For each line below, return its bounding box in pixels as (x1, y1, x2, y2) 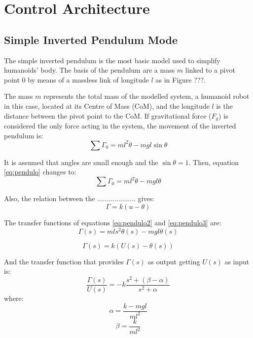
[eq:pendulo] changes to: (4, 167, 76, 177)
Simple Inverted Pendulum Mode (4, 32, 178, 47)
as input (224, 256, 250, 266)
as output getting (147, 256, 200, 266)
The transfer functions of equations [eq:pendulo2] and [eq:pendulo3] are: (4, 217, 221, 227)
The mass (4, 91, 33, 101)
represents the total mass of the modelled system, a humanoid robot (43, 91, 250, 101)
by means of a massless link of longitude (28, 74, 149, 84)
